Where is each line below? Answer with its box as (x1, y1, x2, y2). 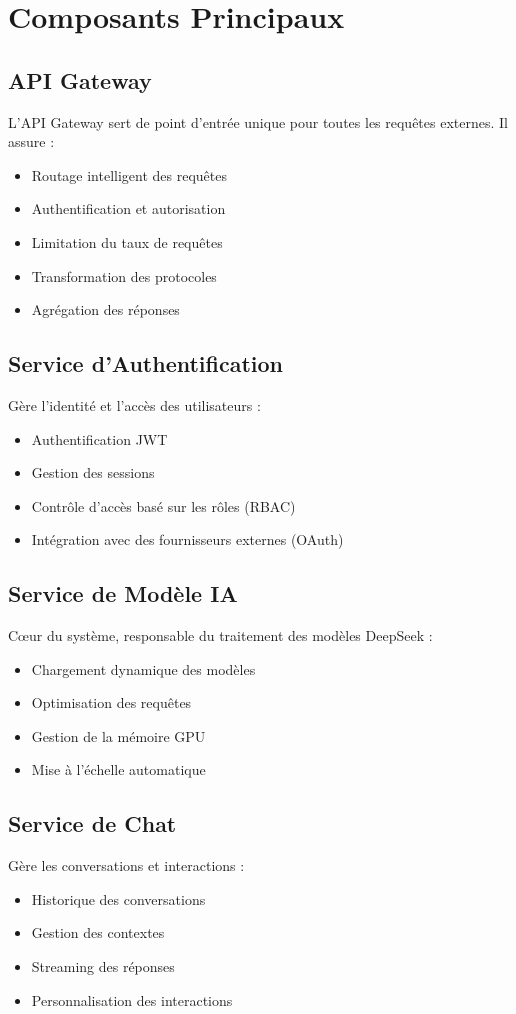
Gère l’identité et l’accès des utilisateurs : (8, 394, 261, 415)
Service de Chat (8, 808, 177, 839)
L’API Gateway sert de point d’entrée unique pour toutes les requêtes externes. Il (8, 111, 508, 132)
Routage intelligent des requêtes (31, 164, 227, 185)
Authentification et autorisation (31, 198, 226, 219)
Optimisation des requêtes (31, 692, 192, 713)
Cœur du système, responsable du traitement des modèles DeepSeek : (8, 625, 433, 646)
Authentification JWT (31, 428, 168, 449)
